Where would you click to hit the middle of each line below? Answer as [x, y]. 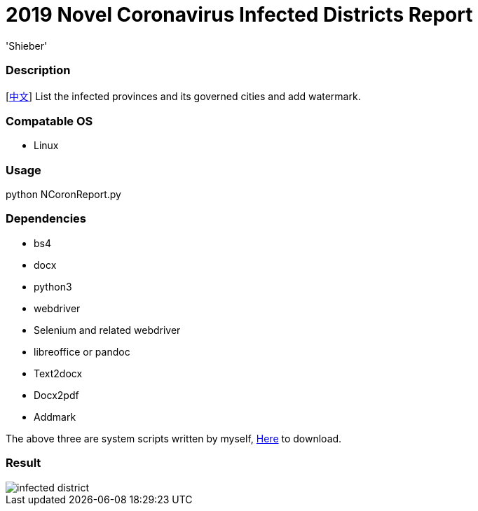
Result [23, 463]
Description [38, 70]
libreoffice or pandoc [82, 351]
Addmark [55, 416]
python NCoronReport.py [63, 194]
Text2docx [58, 373]
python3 [53, 286]
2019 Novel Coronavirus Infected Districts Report [239, 15]
